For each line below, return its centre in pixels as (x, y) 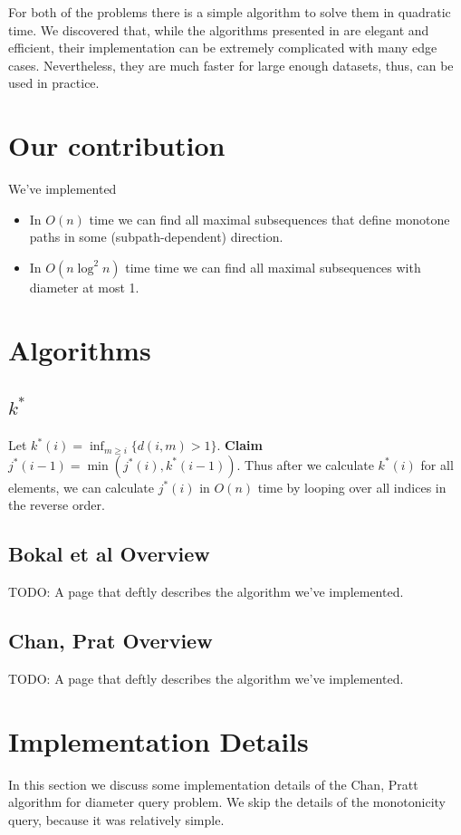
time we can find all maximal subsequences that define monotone (269, 219)
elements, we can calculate (82, 487)
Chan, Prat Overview (110, 641)
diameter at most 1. (84, 287)
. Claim (240, 445)
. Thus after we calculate (305, 464)
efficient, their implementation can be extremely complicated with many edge (223, 48)
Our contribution (117, 145)
